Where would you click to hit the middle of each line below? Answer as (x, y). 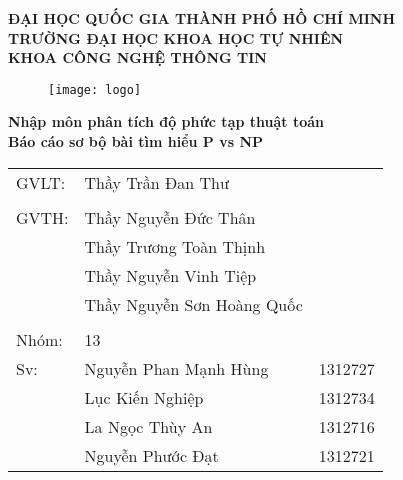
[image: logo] (95, 89)
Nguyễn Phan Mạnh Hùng (176, 368)
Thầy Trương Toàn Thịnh (175, 246)
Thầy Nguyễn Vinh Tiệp (170, 275)
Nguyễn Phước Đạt (151, 455)
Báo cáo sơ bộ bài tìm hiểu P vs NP (136, 141)
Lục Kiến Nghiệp (144, 397)
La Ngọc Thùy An (148, 426)
